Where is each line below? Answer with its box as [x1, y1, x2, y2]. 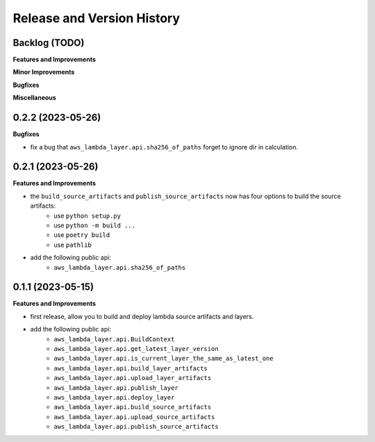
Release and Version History [12, 10, 181, 26]
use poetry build [53, 231, 110, 239]
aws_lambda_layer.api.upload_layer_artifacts [53, 374, 212, 382]
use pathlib [53, 240, 92, 249]
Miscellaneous [12, 94, 57, 102]
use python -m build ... [53, 221, 135, 229]
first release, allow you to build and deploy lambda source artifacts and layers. [30, 312, 254, 320]
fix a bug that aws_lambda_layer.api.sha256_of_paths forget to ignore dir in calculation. [30, 142, 299, 151]
